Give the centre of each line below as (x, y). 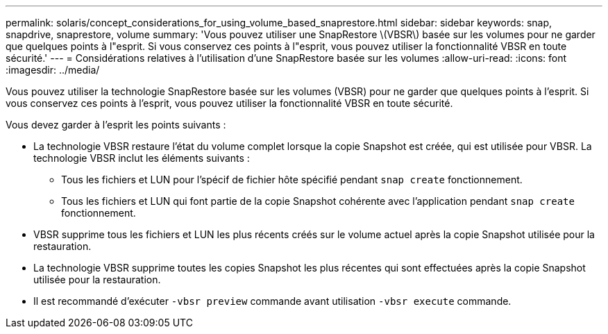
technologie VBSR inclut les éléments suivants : (142, 158)
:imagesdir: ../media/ (53, 70)
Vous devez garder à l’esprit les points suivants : (116, 125)
